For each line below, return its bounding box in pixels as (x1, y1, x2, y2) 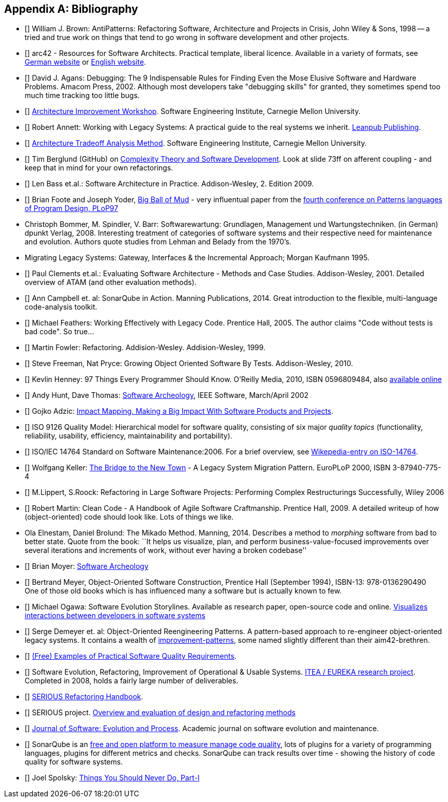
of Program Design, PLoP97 (25, 204, 119, 213)
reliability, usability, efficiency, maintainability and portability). (25, 431, 232, 441)
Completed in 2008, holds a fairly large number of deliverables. (25, 676, 239, 685)
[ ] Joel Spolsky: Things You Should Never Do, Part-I (25, 773, 200, 782)
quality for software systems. (25, 757, 123, 767)
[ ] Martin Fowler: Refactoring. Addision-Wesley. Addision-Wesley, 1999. (25, 343, 266, 352)
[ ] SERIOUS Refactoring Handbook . (25, 692, 143, 701)
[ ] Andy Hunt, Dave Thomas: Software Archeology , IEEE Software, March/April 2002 (25, 391, 309, 400)
